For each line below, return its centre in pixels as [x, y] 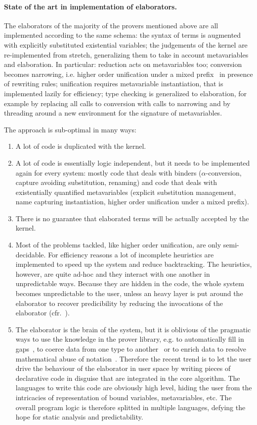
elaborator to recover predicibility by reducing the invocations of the [119, 303]
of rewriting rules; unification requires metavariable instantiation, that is [114, 84]
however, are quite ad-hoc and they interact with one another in [113, 273]
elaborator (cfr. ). [43, 313]
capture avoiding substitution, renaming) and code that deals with [116, 182]
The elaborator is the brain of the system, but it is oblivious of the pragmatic [133, 329]
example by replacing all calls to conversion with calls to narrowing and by [117, 103]
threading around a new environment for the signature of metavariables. [113, 113]
